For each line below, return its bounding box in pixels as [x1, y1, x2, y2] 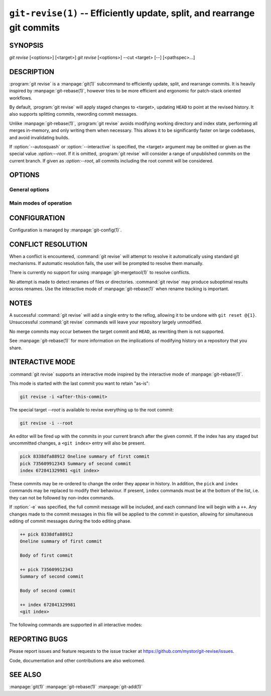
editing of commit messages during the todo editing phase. [9, 518, 131, 524]
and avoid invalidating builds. [9, 134, 70, 140]
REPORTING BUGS [9, 635, 68, 644]
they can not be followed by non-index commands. [9, 494, 115, 500]
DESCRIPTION [9, 67, 55, 76]
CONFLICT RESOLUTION [9, 240, 88, 248]
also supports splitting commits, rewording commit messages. [9, 111, 138, 117]
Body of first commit [20, 553, 73, 558]
